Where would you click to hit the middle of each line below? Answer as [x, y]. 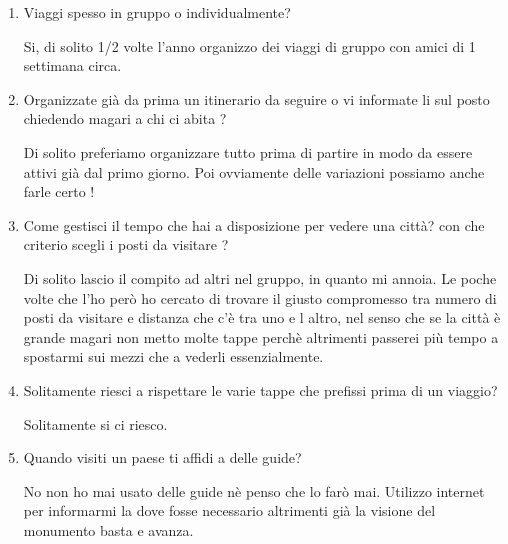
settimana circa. [72, 65]
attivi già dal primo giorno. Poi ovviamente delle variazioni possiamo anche [254, 171]
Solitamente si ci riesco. [95, 423]
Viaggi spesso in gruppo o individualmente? [157, 12]
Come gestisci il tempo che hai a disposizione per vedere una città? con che [254, 224]
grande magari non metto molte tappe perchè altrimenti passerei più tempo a [261, 336]
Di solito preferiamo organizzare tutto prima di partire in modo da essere [248, 151]
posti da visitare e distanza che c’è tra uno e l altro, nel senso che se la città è [262, 317]
